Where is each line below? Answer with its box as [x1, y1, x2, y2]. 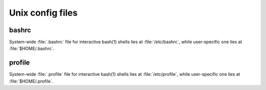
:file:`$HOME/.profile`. [9, 78, 54, 84]
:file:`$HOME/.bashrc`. [9, 45, 55, 51]
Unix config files [9, 7, 78, 18]
